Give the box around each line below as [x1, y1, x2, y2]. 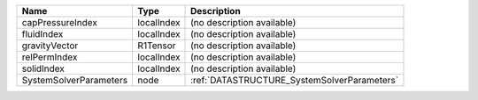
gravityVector [21, 39, 79, 52]
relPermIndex [21, 51, 78, 63]
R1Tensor [137, 39, 176, 52]
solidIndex [21, 62, 66, 75]
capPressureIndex [21, 17, 97, 28]
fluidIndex [21, 28, 64, 39]
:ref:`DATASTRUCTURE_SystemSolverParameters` [190, 75, 398, 86]
